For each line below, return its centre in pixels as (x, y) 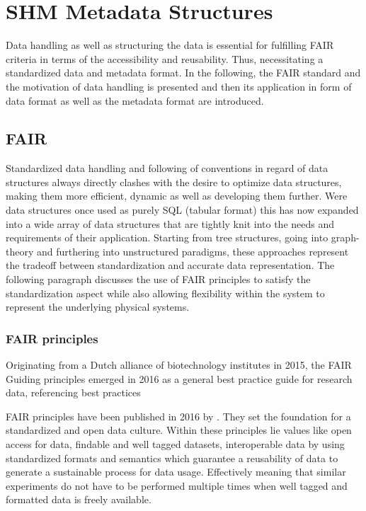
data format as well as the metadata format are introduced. (135, 100)
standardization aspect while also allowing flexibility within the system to (165, 293)
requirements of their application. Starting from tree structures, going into (167, 237)
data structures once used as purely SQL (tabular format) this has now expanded (182, 210)
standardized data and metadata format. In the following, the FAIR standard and (183, 73)
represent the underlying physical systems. (98, 307)
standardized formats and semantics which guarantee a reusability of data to (172, 458)
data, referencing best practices (73, 392)
